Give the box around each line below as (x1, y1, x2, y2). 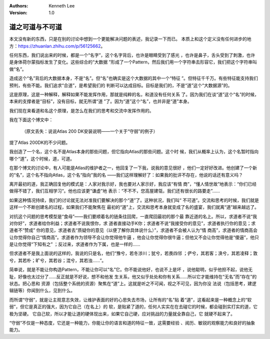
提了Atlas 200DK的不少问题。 (9, 139, 70, 145)
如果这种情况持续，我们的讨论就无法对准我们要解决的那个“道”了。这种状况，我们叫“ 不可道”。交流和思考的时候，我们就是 (9, 197, 259, 203)
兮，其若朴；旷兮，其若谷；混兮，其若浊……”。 (9, 257, 106, 263)
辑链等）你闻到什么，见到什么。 (9, 288, 75, 294)
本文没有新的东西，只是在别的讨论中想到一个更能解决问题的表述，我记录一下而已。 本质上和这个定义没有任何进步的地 (9, 36, 251, 42)
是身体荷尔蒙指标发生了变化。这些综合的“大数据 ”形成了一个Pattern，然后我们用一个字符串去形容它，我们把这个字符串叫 (9, 59, 257, 65)
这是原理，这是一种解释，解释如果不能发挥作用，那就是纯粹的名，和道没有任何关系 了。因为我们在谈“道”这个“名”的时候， (9, 91, 259, 97)
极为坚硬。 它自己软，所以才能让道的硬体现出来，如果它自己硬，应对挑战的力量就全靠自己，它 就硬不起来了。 (9, 311, 235, 317)
